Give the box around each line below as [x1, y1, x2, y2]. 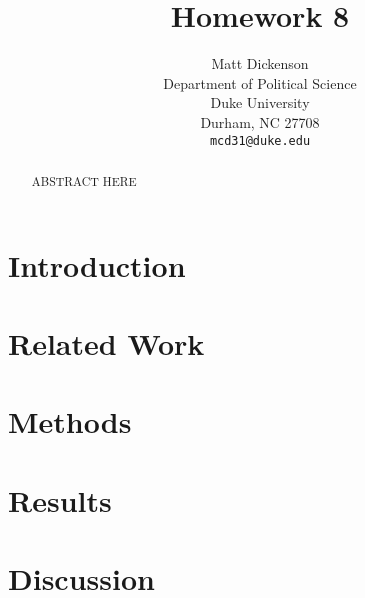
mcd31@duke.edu [209, 133, 311, 148]
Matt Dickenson [211, 53, 309, 74]
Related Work [8, 322, 205, 363]
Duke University [210, 92, 310, 113]
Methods [8, 401, 132, 442]
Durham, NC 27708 [200, 111, 320, 132]
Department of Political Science [163, 72, 357, 93]
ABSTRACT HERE [31, 172, 137, 189]
